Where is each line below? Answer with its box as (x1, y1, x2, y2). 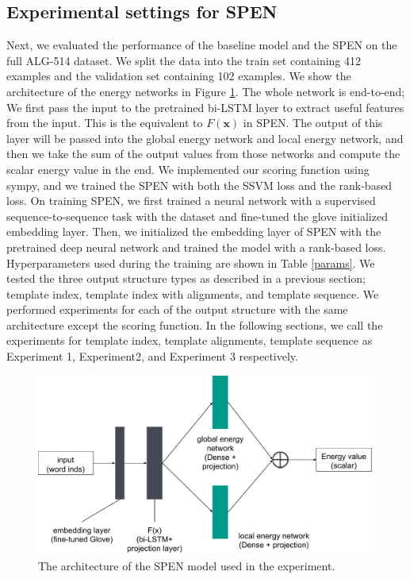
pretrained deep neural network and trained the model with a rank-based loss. (6, 238, 386, 255)
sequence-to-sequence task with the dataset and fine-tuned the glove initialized (6, 207, 388, 224)
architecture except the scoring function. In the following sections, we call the (6, 316, 383, 333)
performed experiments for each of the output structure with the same (6, 301, 348, 318)
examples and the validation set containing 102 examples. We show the (6, 68, 351, 84)
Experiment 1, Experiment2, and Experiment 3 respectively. (6, 348, 298, 365)
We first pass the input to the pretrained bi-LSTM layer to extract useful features (6, 98, 404, 115)
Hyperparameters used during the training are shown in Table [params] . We (6, 254, 375, 271)
